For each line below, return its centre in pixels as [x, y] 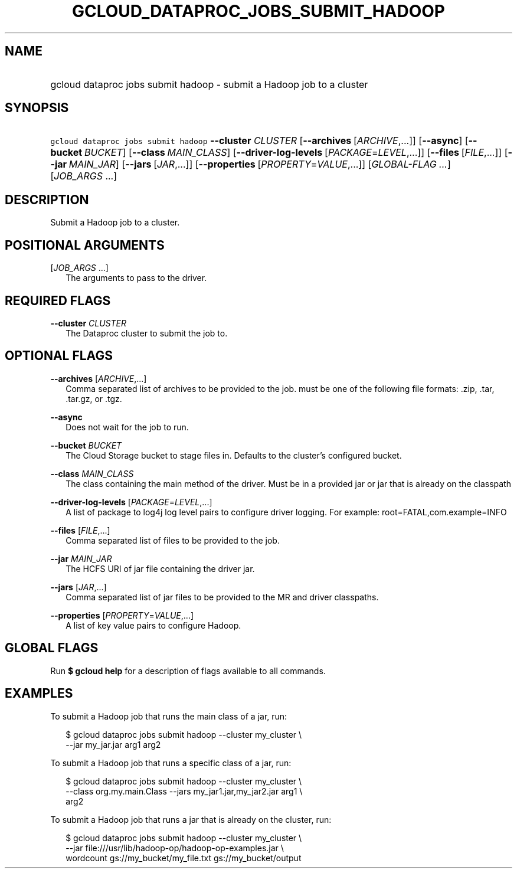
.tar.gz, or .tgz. [94, 398]
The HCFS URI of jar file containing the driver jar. [160, 568]
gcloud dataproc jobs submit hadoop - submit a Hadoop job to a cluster [209, 84]
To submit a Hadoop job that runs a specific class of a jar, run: [171, 763]
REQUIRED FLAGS [58, 300]
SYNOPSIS [37, 108]
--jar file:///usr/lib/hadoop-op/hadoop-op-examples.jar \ [175, 848]
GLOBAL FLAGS [52, 648]
